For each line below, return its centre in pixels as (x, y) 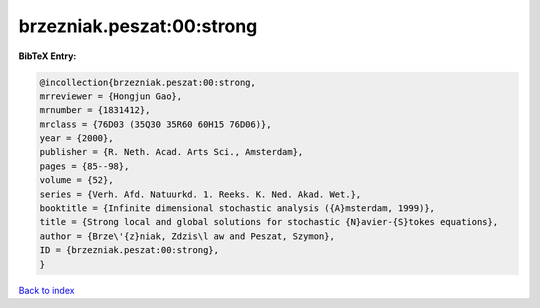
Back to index (46, 290)
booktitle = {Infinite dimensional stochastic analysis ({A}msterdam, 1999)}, (237, 208)
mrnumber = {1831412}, (95, 110)
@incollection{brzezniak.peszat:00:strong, (148, 82)
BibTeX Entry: (47, 56)
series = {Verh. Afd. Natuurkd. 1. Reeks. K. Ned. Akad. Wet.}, (200, 194)
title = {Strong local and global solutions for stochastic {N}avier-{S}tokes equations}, (269, 222)
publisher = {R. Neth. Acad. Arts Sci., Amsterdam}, (171, 152)
